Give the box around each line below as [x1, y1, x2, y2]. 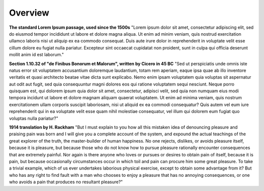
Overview [9, 7, 49, 18]
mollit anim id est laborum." [9, 52, 64, 58]
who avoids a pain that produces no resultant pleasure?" [9, 179, 123, 185]
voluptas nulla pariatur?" [9, 115, 59, 121]
